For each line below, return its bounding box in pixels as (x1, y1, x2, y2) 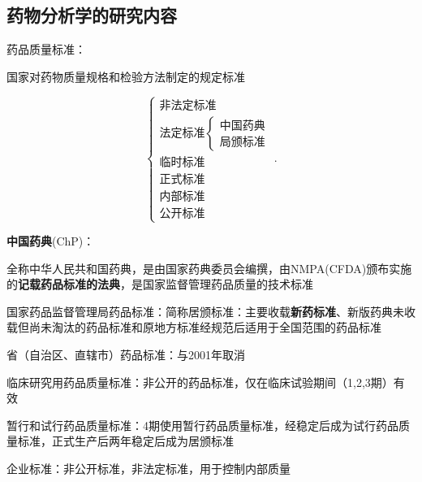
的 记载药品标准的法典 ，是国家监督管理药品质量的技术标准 (6, 276, 313, 293)
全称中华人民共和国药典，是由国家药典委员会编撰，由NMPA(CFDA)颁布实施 (6, 259, 412, 276)
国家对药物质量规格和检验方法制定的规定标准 (6, 67, 245, 85)
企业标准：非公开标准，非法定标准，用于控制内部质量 (6, 460, 291, 477)
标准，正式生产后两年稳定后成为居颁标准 (17, 432, 234, 449)
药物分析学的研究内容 (6, 2, 177, 28)
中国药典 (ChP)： (6, 232, 95, 250)
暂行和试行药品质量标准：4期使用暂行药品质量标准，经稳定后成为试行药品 (6, 416, 398, 433)
